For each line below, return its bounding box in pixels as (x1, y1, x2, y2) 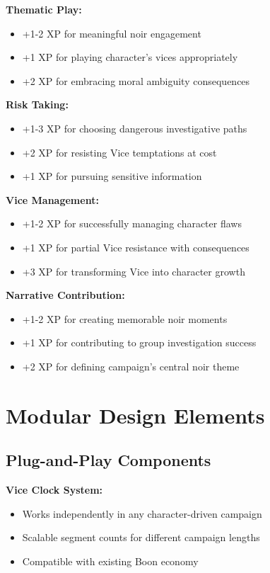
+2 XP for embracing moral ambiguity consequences (22, 73, 250, 88)
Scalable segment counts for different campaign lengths (22, 530, 260, 545)
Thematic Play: (6, 2, 82, 16)
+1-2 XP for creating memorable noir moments (22, 311, 228, 326)
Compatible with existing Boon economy (22, 553, 199, 568)
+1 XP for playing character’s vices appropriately (22, 50, 238, 64)
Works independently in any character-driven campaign (22, 506, 262, 521)
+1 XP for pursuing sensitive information (22, 169, 202, 183)
